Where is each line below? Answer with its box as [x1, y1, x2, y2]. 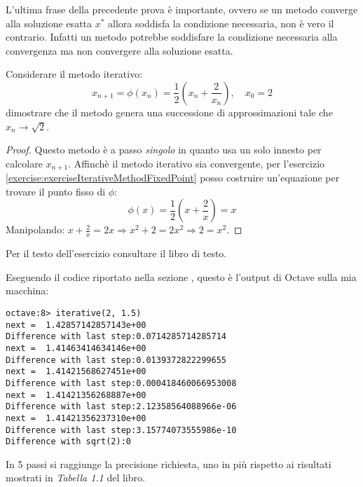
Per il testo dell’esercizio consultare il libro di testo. [6, 246, 227, 261]
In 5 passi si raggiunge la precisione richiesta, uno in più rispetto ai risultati [6, 456, 331, 471]
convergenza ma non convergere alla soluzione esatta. [6, 43, 233, 57]
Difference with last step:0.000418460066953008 [6, 378, 237, 388]
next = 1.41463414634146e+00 [6, 343, 146, 353]
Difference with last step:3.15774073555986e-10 [6, 425, 237, 435]
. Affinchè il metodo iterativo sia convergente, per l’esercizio [68, 156, 325, 170]
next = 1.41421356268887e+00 [6, 390, 146, 400]
